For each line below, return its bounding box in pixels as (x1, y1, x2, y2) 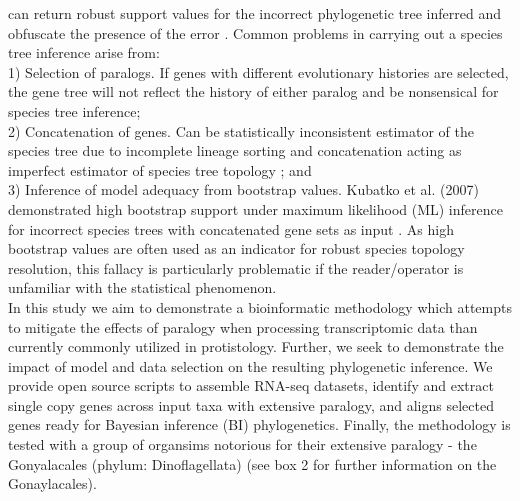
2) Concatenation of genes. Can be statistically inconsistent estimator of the (8, 120, 474, 141)
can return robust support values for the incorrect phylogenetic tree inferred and (8, 3, 501, 23)
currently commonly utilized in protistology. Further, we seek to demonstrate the (8, 336, 504, 357)
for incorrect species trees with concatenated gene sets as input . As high (8, 218, 454, 239)
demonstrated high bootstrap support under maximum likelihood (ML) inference (8, 198, 503, 219)
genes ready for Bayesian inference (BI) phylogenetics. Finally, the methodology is (8, 414, 511, 435)
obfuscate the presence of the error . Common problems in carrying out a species (8, 22, 503, 43)
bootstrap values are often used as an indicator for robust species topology (8, 238, 465, 259)
